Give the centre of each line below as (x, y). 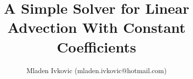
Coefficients (96, 46)
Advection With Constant (96, 27)
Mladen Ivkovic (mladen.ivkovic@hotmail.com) (96, 70)
